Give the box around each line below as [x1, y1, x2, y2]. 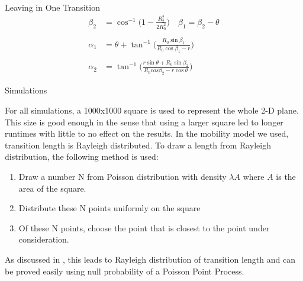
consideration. [18, 233, 69, 246]
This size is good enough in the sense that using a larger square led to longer [5, 115, 283, 128]
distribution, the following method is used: [5, 150, 159, 163]
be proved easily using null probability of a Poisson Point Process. [5, 264, 244, 277]
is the [276, 170, 296, 182]
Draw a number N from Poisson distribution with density [18, 170, 227, 182]
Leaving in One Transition [5, 1, 100, 13]
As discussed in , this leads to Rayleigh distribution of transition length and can [5, 253, 295, 265]
